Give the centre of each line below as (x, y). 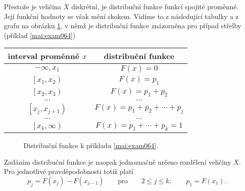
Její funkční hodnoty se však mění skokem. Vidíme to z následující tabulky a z (121, 16)
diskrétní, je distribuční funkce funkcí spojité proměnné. (155, 6)
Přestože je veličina (33, 6)
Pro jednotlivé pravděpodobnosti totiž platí (69, 171)
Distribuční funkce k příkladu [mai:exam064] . (91, 145)
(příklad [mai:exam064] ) (40, 35)
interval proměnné (44, 56)
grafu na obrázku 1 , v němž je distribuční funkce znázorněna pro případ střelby (123, 26)
